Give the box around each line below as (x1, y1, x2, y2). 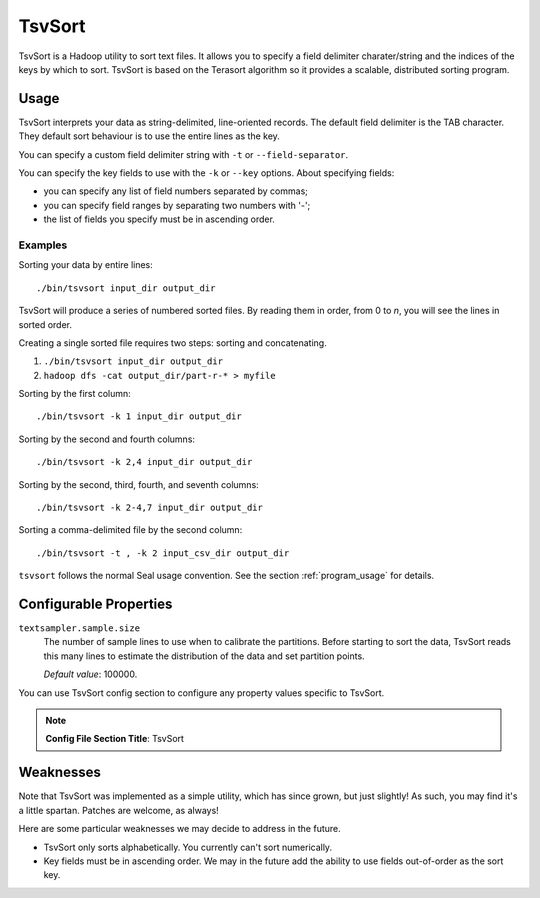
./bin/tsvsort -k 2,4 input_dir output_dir (36, 456, 253, 468)
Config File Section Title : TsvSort (45, 733, 185, 745)
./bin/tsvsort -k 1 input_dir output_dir (36, 411, 242, 422)
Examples (18, 238, 68, 252)
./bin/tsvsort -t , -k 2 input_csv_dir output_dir (36, 547, 290, 559)
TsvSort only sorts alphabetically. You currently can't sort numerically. (43, 841, 333, 853)
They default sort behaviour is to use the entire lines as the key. (18, 130, 280, 142)
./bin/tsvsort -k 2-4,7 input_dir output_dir (36, 502, 264, 514)
